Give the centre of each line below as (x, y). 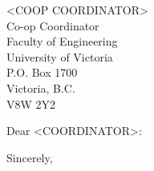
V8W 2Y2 (31, 103)
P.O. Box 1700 (42, 72)
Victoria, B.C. (41, 87)
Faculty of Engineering (62, 41)
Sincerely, (30, 157)
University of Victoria (60, 56)
